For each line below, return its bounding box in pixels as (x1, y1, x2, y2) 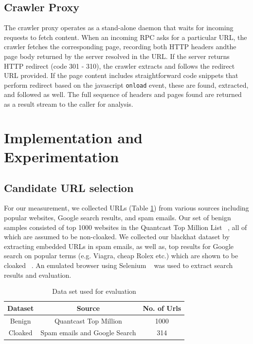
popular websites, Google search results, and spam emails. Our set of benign (4, 212, 231, 222)
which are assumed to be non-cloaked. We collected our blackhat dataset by (4, 231, 230, 242)
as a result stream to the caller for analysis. (4, 99, 133, 109)
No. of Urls (143, 303, 181, 313)
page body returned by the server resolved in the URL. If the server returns (4, 51, 230, 61)
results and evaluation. (4, 269, 72, 280)
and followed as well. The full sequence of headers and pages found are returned (4, 89, 242, 99)
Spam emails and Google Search (40, 327, 136, 338)
